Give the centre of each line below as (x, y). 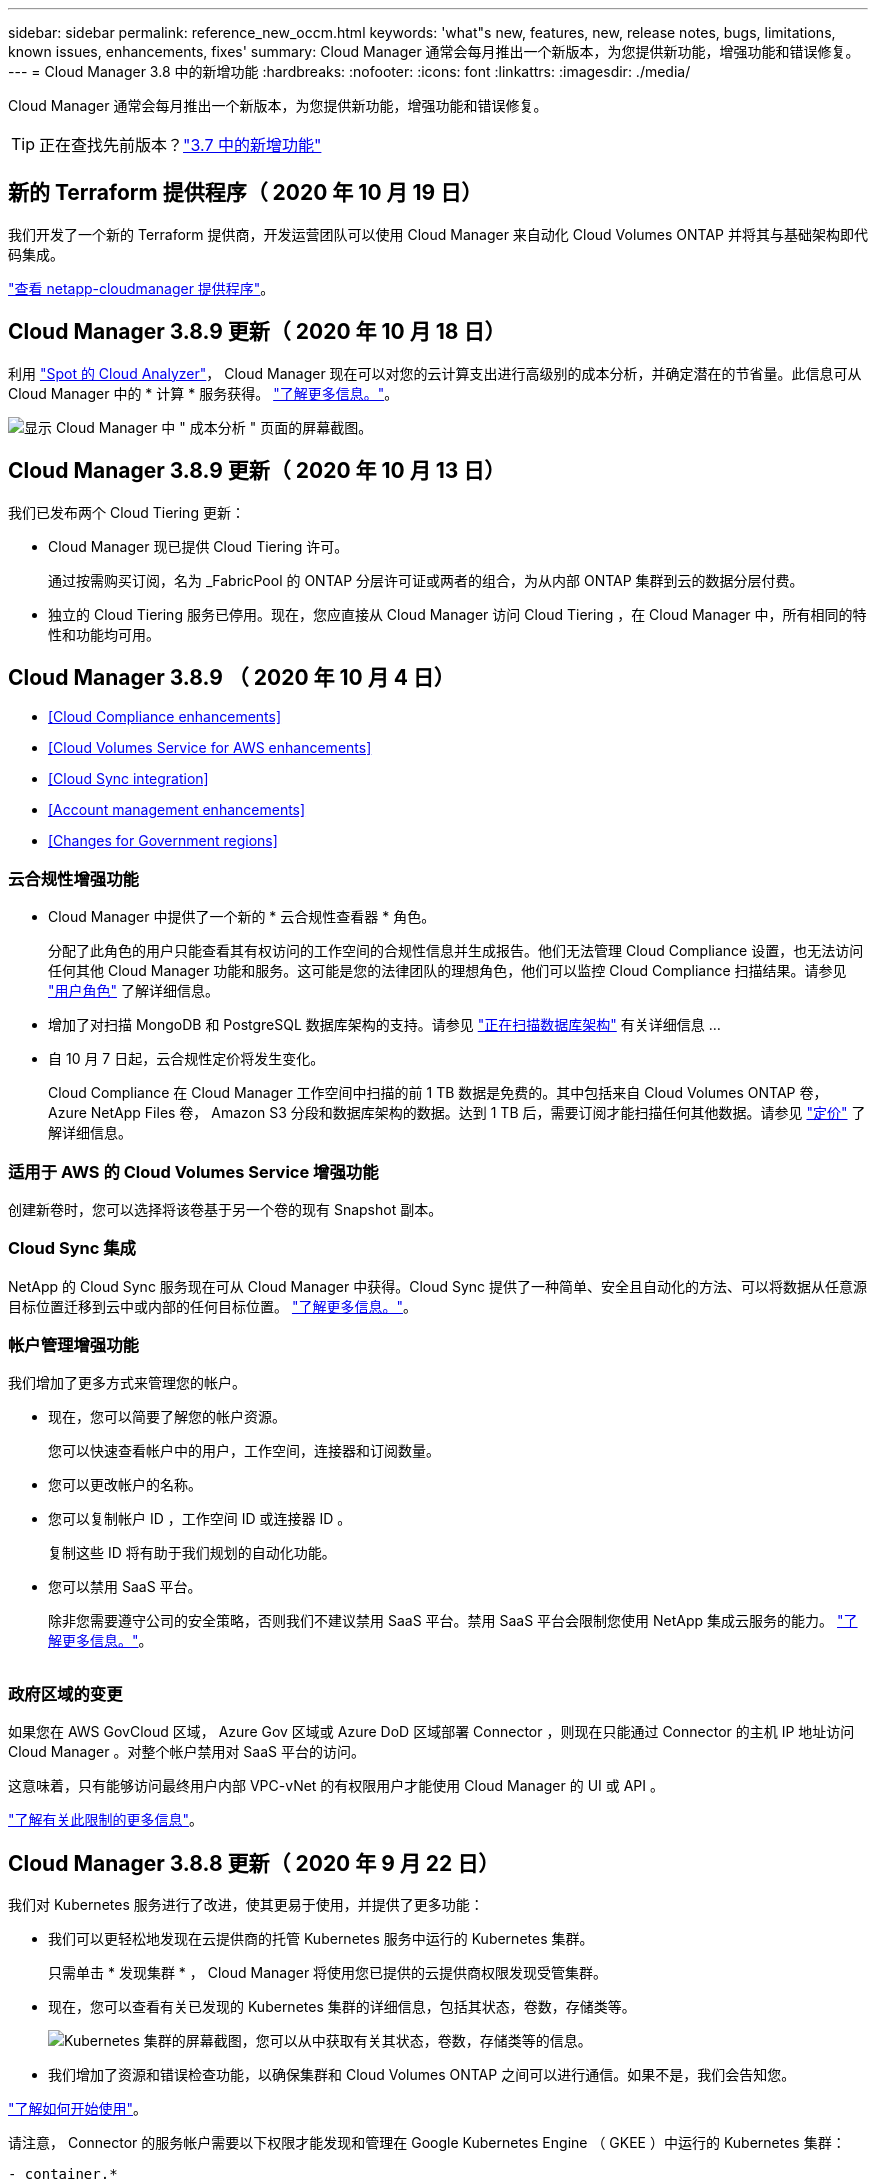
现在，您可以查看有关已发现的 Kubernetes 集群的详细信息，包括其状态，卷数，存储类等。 (342, 2006)
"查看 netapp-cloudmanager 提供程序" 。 (141, 288)
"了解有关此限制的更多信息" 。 (106, 1820)
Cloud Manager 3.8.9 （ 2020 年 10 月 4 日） (231, 677)
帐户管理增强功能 (73, 1345)
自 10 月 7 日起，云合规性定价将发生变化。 (186, 1059)
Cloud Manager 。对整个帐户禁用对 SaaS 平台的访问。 (186, 1752)
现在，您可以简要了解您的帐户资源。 (167, 1417)
